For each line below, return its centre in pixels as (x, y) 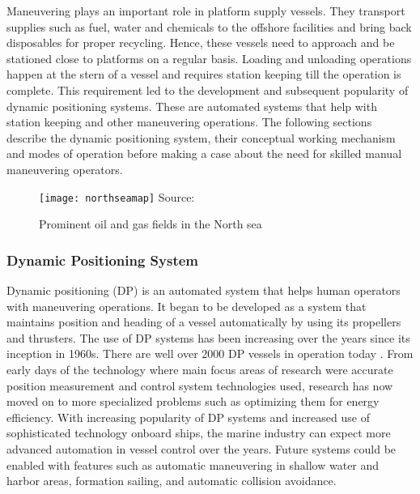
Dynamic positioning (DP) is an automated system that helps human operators (204, 290)
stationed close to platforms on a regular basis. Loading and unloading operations (209, 58)
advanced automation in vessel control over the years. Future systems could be (202, 448)
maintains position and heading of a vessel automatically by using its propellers (204, 322)
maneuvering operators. (65, 169)
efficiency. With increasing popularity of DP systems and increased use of (188, 417)
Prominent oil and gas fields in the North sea (151, 224)
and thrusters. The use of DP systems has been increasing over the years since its (208, 337)
